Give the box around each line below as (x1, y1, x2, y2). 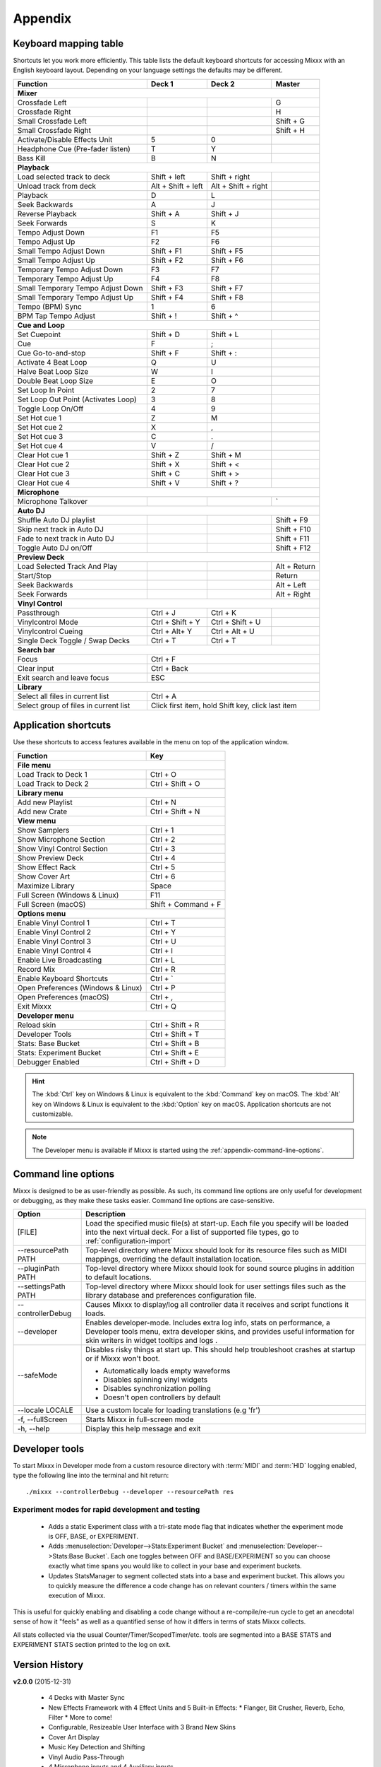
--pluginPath (17, 1264, 60, 1274)
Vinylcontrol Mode (17, 617, 79, 627)
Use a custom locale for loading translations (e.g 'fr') (85, 1405, 261, 1415)
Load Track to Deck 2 (17, 778, 89, 788)
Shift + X (150, 459, 180, 469)
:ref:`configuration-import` (85, 1236, 173, 1246)
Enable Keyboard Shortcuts (17, 973, 109, 983)
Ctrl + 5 (150, 862, 176, 872)
